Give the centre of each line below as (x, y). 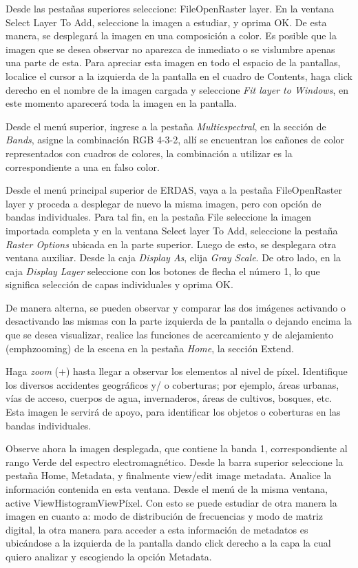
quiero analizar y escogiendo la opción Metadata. (109, 556)
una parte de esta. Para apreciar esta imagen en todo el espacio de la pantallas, (173, 62)
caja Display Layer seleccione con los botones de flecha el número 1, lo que (163, 271)
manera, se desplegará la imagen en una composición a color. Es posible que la (171, 35)
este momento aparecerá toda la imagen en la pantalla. (121, 103)
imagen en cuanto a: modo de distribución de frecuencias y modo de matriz (165, 516)
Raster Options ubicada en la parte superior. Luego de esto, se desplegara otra (171, 244)
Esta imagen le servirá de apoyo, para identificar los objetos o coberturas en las (173, 412)
